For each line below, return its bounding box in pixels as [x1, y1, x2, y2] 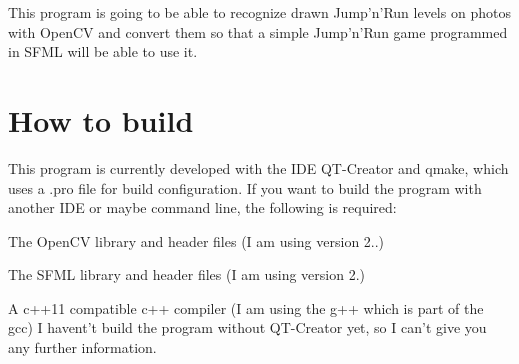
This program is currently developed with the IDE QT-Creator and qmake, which [8, 157, 509, 178]
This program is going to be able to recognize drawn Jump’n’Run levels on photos [8, 2, 511, 22]
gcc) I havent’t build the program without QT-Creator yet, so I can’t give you [8, 317, 487, 338]
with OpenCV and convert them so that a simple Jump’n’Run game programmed [8, 21, 508, 42]
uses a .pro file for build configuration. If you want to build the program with [8, 177, 482, 198]
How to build [8, 99, 194, 140]
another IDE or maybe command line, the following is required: [8, 197, 397, 218]
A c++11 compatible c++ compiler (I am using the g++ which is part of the [8, 297, 484, 318]
